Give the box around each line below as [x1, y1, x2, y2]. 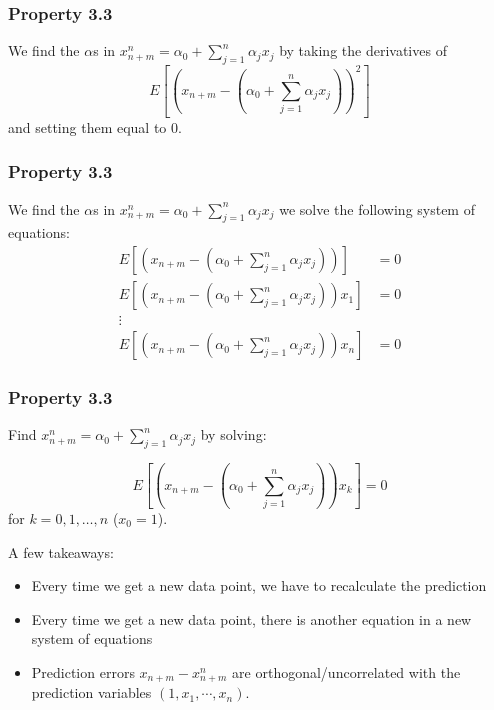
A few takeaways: [8, 541, 114, 562]
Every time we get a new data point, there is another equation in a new [31, 608, 472, 629]
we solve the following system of [279, 198, 475, 219]
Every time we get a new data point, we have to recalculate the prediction [31, 575, 487, 596]
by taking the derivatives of [279, 40, 447, 61]
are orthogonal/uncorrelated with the [232, 661, 461, 682]
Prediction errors [31, 661, 135, 682]
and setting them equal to [8, 116, 167, 137]
